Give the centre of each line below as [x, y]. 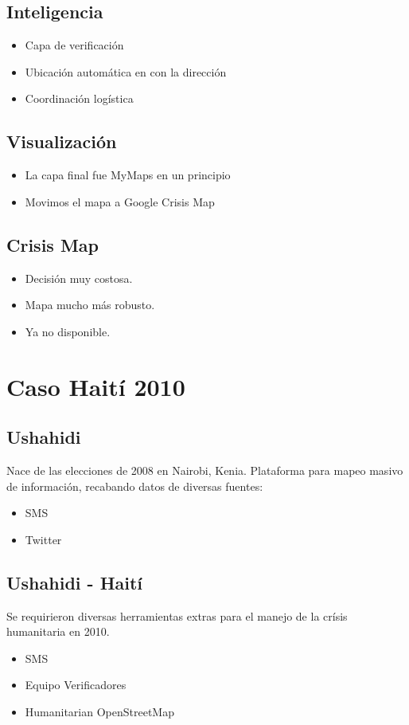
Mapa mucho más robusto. [90, 305]
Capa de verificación [74, 45]
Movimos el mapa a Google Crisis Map [120, 201]
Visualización [62, 141]
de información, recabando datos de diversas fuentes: [135, 486]
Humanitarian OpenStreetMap [99, 711]
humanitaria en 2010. [58, 631]
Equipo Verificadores [76, 685]
